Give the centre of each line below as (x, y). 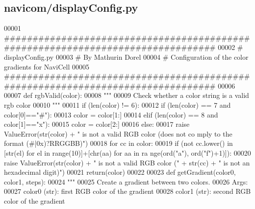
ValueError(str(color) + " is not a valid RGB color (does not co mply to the (118, 133)
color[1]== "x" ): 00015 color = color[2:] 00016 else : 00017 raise (97, 124)
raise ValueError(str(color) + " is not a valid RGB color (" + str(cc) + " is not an (127, 162)
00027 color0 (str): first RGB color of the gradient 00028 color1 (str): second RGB (127, 191)
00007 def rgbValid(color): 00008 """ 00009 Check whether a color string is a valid (127, 95)
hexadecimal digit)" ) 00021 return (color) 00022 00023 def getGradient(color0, (120, 172)
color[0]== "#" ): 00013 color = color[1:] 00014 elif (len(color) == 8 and (111, 114)
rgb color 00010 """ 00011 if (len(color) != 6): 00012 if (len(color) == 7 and (117, 104)
